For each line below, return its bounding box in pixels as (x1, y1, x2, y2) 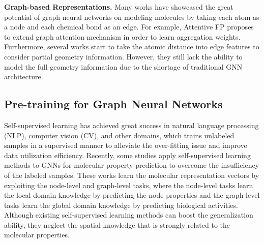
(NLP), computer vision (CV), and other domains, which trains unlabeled (4, 130, 234, 140)
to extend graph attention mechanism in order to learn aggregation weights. (4, 31, 241, 42)
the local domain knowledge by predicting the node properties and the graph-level (4, 190, 260, 200)
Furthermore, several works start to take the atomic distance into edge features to (4, 41, 259, 52)
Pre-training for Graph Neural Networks (4, 96, 223, 112)
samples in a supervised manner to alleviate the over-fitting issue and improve (4, 140, 247, 150)
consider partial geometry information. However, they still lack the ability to (4, 51, 243, 62)
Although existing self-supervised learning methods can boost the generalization (4, 209, 253, 220)
